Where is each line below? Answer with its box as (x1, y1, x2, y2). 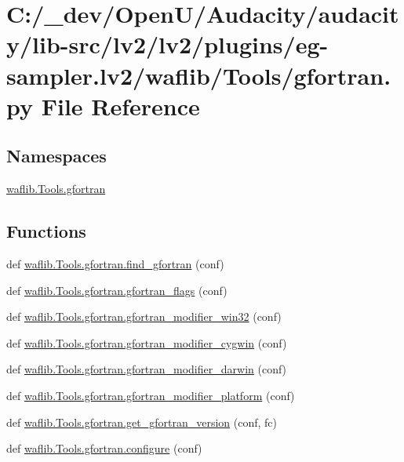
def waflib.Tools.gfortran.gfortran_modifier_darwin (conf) (6, 361, 287, 377)
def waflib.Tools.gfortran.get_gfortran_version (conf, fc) (6, 413, 277, 430)
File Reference (41, 89, 200, 122)
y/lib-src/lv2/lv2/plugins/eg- (6, 28, 329, 60)
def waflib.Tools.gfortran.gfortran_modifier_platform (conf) (6, 387, 295, 403)
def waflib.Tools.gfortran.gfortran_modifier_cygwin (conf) (6, 334, 287, 351)
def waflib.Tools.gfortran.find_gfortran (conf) (6, 255, 224, 271)
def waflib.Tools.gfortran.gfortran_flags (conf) (6, 282, 227, 298)
